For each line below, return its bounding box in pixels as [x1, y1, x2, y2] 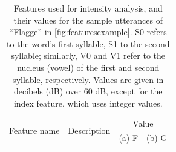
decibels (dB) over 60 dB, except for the [13, 85, 163, 97]
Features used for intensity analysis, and [13, 2, 163, 14]
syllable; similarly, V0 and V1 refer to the [11, 49, 166, 62]
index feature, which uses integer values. [13, 96, 163, 109]
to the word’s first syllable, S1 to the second [6, 37, 170, 50]
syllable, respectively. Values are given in [13, 73, 164, 85]
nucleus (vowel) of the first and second [17, 61, 160, 73]
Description [68, 124, 111, 137]
